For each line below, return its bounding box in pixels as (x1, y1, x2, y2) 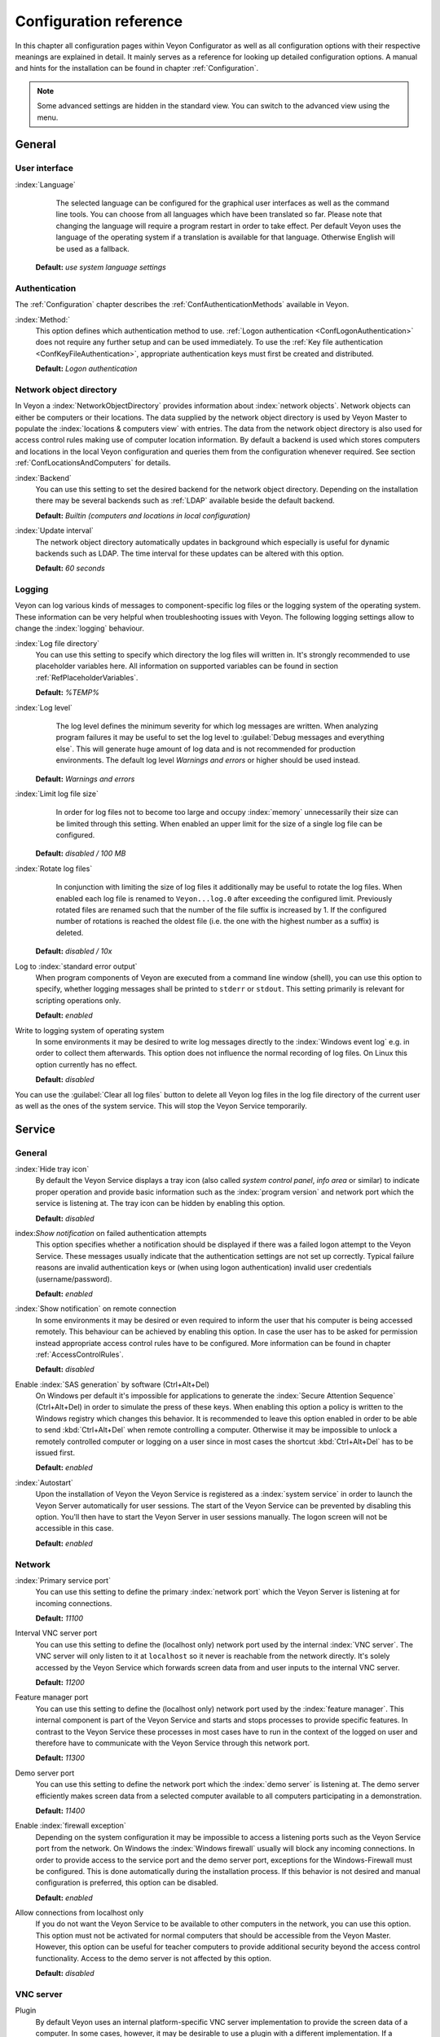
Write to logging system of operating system (15, 1025, 165, 1035)
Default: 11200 (35, 1678, 85, 1687)
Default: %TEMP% (35, 688, 99, 697)
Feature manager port (15, 1692, 89, 1702)
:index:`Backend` (15, 473, 73, 482)
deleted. (55, 927, 84, 937)
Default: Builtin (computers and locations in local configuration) (35, 510, 251, 521)
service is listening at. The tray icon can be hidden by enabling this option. (35, 1199, 285, 1208)
